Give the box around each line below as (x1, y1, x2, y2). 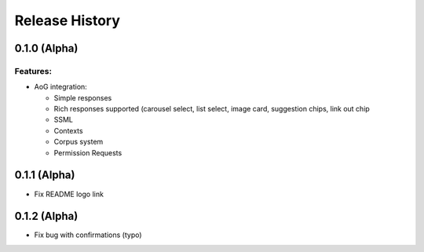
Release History (14, 12, 121, 29)
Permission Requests (53, 148, 122, 157)
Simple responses (53, 93, 112, 102)
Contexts (53, 126, 83, 135)
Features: (14, 65, 53, 76)
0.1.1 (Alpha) (14, 169, 75, 182)
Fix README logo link (34, 189, 104, 199)
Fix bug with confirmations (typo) (34, 230, 142, 239)
